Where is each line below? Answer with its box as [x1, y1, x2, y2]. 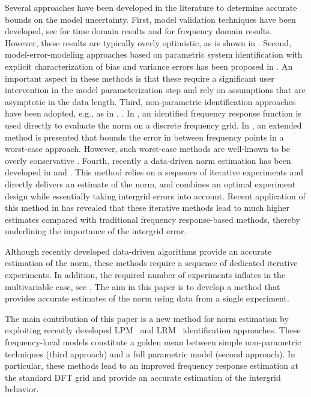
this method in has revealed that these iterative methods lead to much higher [5, 201, 290, 214]
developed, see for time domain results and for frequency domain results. [5, 25, 272, 37]
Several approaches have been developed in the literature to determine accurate [5, 1, 297, 13]
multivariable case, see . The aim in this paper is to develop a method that [5, 280, 280, 292]
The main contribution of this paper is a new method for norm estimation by [5, 312, 289, 324]
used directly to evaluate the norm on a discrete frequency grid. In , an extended [5, 118, 302, 131]
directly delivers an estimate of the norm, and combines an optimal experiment [5, 177, 296, 190]
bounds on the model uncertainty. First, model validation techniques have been [5, 13, 296, 25]
